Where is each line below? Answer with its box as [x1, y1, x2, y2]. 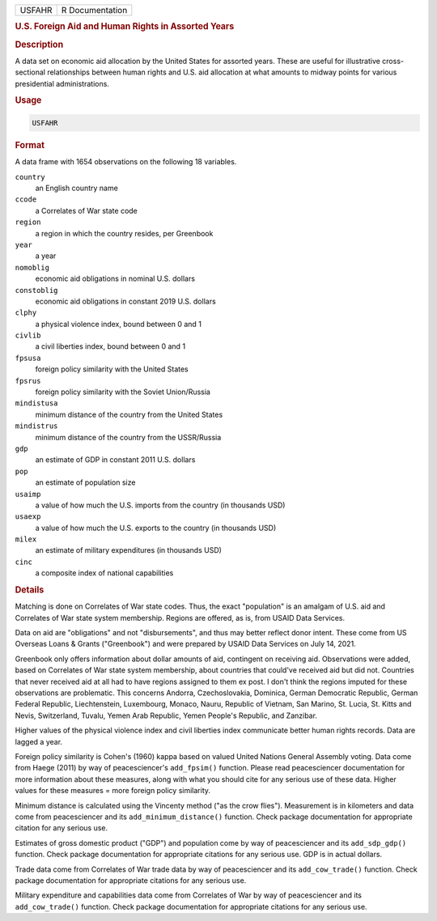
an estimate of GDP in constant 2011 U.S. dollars [35, 455, 196, 465]
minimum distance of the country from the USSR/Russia [35, 432, 222, 442]
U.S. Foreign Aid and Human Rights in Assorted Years [15, 21, 235, 32]
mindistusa [15, 399, 58, 408]
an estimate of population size [35, 477, 136, 487]
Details [15, 584, 45, 596]
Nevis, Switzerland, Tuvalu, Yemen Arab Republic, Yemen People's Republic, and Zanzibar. [15, 711, 317, 720]
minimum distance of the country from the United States [35, 410, 223, 419]
